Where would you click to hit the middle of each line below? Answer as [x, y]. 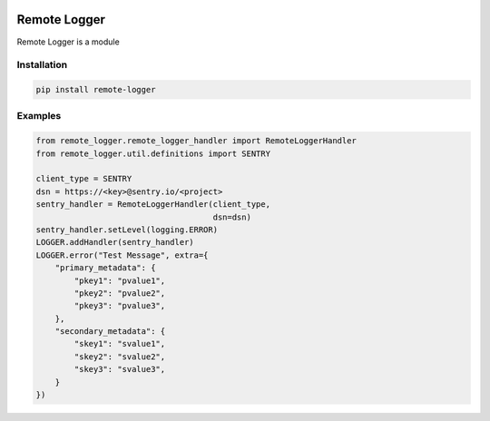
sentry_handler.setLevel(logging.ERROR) [127, 230]
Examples [39, 116]
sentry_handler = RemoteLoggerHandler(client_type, [153, 205]
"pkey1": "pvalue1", [120, 280]
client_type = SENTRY [84, 179]
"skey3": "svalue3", [120, 369]
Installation [42, 65]
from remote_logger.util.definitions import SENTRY [153, 153]
